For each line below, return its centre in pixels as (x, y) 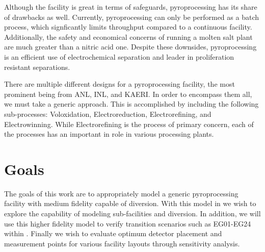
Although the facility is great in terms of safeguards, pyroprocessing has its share (131, 7)
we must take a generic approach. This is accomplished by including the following (131, 104)
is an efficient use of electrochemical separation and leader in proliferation (119, 56)
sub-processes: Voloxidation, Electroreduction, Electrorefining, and (108, 114)
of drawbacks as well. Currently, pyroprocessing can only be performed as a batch (131, 17)
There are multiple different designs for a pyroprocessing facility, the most (120, 84)
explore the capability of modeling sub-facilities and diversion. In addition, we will (132, 213)
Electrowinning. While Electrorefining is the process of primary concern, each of (129, 124)
